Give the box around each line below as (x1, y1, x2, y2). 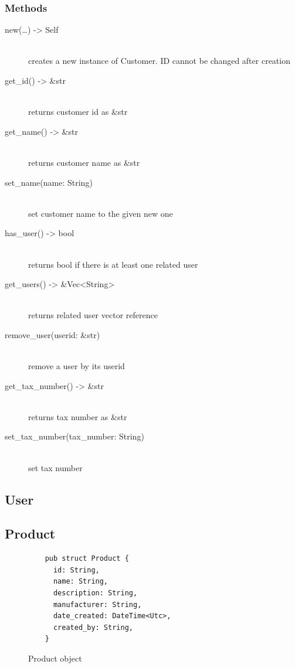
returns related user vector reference (28, 309, 158, 321)
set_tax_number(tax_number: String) (5, 430, 144, 442)
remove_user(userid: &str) (5, 328, 100, 340)
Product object (28, 652, 82, 664)
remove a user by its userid (28, 360, 125, 372)
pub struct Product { (45, 554, 129, 563)
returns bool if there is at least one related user (28, 258, 198, 270)
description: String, (53, 589, 138, 598)
